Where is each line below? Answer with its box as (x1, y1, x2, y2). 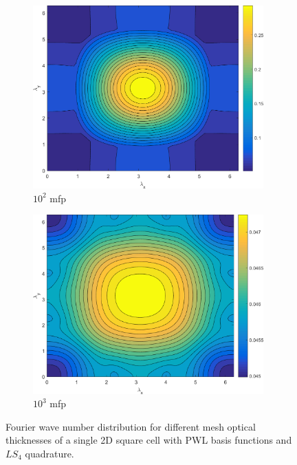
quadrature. (25, 446, 74, 460)
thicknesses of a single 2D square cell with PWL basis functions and (5, 433, 292, 447)
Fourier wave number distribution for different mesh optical (5, 419, 256, 433)
